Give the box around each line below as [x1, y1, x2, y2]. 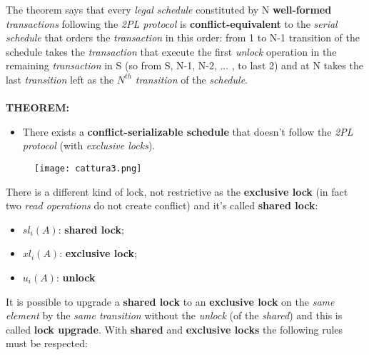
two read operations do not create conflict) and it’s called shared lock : [6, 198, 318, 213]
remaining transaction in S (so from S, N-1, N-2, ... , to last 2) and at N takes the [6, 58, 363, 73]
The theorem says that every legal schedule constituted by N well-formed [6, 2, 332, 16]
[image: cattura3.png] [34, 163, 142, 174]
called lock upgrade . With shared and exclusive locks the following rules [6, 321, 343, 336]
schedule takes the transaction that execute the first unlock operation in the [6, 44, 337, 59]
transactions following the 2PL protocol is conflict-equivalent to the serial [6, 16, 338, 31]
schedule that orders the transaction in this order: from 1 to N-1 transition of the [6, 30, 360, 45]
